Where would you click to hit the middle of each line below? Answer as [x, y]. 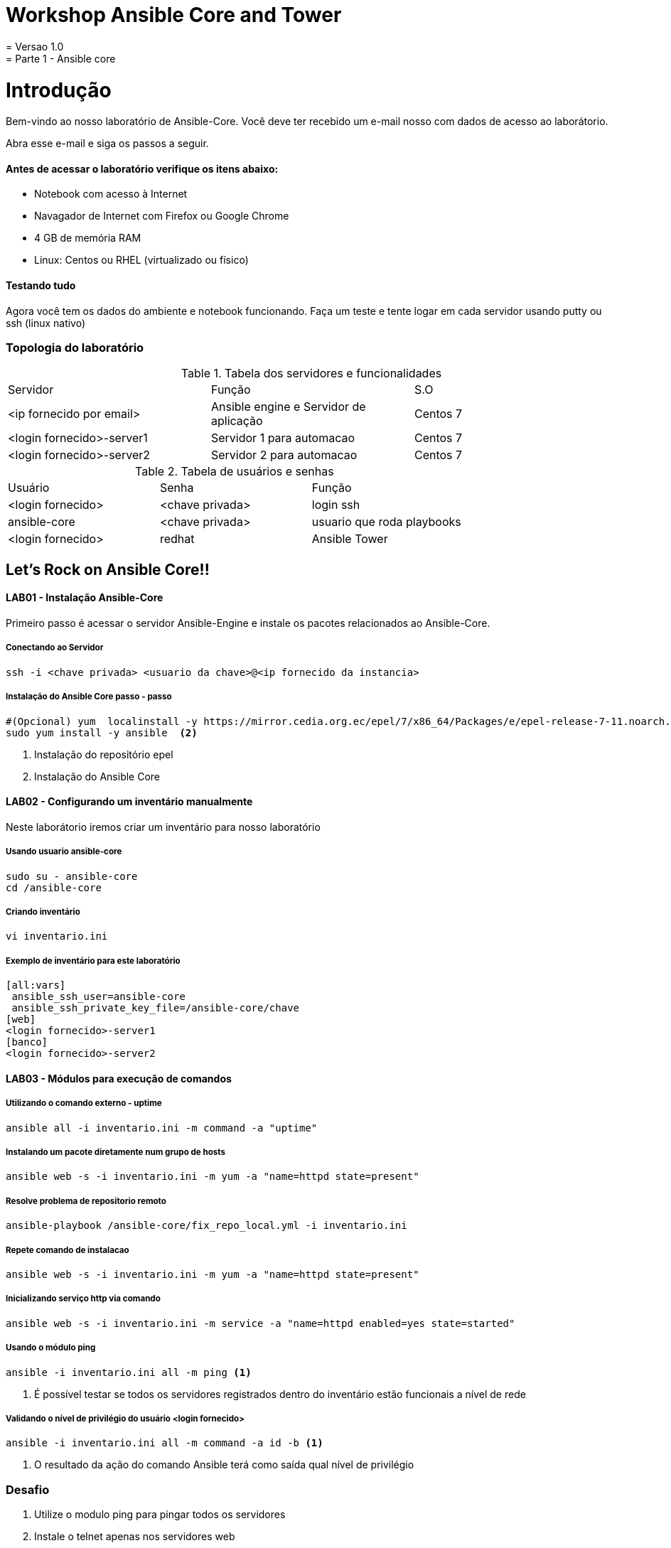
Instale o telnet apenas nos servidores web [135, 1537]
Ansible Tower [350, 539]
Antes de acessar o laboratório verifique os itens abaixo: [142, 168]
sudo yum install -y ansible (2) [102, 732]
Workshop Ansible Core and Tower [174, 15]
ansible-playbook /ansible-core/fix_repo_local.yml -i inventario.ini [206, 1226]
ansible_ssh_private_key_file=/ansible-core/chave [156, 1008]
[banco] [27, 1042]
